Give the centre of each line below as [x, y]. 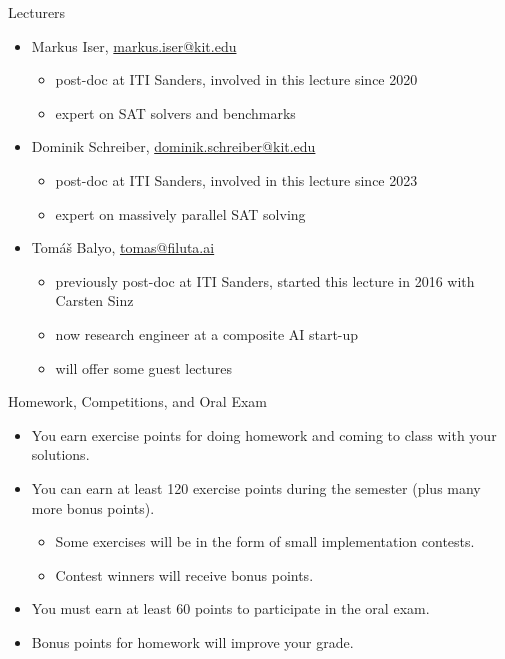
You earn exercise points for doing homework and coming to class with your [264, 434]
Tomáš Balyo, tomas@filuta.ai [123, 247]
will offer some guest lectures [144, 367]
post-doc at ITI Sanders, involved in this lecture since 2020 [236, 79]
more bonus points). [93, 507]
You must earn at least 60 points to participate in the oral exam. [230, 608]
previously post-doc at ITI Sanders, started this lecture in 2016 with [265, 280]
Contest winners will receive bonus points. [184, 574]
